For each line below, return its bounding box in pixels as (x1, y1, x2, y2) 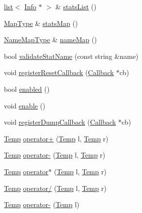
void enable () (4, 100, 45, 110)
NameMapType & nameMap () (4, 34, 97, 45)
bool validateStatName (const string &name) (4, 51, 139, 61)
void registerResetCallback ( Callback (4, 67, 114, 78)
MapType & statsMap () (4, 18, 78, 28)
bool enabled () (4, 83, 50, 94)
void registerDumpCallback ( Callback (4, 117, 116, 127)
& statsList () (55, 1, 97, 11)
